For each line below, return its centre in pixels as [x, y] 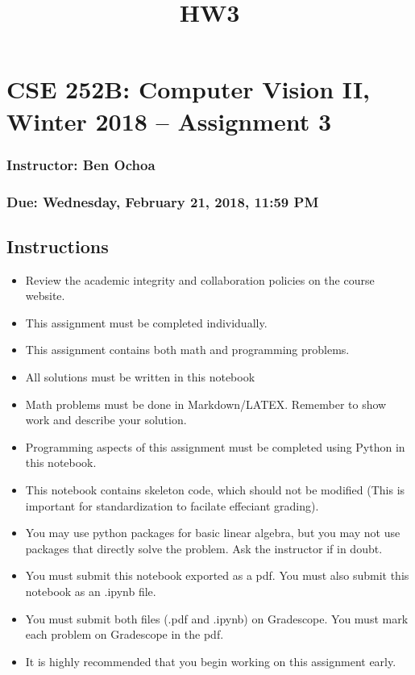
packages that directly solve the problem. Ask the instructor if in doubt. [204, 548]
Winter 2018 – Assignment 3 [169, 121]
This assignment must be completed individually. [146, 322]
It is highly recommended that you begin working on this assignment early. [211, 661]
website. [45, 296]
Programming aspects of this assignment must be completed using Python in [215, 446]
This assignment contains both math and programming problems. [187, 350]
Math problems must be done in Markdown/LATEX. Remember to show [206, 404]
